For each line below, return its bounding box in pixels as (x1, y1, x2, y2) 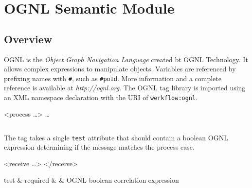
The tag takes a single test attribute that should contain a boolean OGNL (4, 132, 228, 142)
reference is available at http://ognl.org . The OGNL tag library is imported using (4, 83, 246, 93)
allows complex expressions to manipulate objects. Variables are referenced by (4, 64, 236, 74)
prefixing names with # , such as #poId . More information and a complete (4, 73, 221, 83)
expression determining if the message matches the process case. (4, 142, 195, 152)
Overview (4, 31, 53, 46)
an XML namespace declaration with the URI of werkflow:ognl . (4, 92, 198, 103)
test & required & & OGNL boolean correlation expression (4, 174, 179, 185)
